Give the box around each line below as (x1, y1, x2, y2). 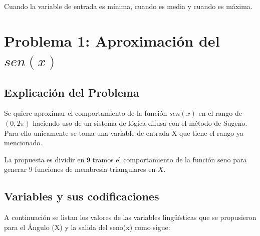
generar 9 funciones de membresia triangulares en (4, 164, 156, 174)
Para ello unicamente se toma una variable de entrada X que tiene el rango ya (4, 127, 243, 138)
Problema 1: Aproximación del (4, 30, 220, 51)
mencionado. (4, 137, 43, 148)
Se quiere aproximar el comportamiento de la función (4, 108, 167, 118)
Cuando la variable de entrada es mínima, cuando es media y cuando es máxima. (4, 1, 252, 11)
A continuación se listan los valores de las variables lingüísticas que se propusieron (4, 212, 256, 222)
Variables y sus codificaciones (4, 188, 159, 204)
